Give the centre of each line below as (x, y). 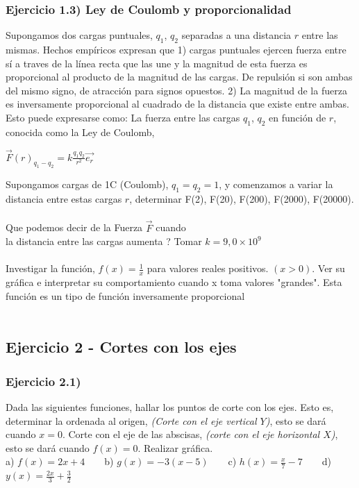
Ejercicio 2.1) (43, 381)
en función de (298, 117)
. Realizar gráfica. (175, 447)
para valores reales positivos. (208, 268)
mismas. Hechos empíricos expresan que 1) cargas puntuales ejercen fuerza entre (176, 50)
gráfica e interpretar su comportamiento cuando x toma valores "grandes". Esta (174, 282)
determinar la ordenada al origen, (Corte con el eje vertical (131, 420)
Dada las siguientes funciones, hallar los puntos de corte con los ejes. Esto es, (170, 406)
